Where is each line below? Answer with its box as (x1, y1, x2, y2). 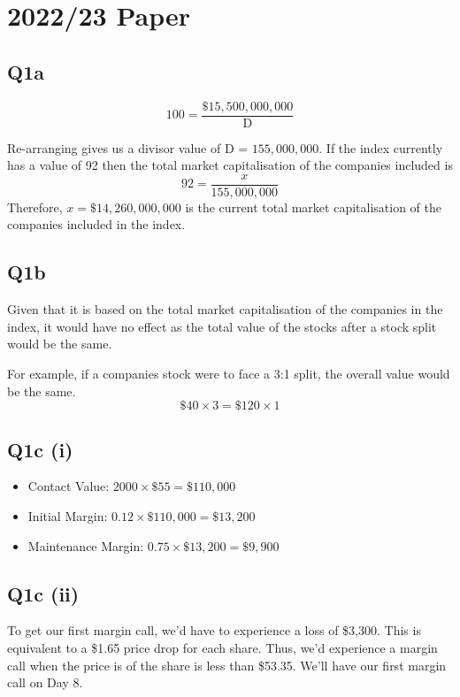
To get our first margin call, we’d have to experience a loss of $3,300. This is (7, 621, 421, 640)
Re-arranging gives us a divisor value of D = (7, 138, 249, 157)
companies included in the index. (7, 215, 186, 234)
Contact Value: (27, 477, 110, 495)
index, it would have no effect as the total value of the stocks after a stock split (7, 317, 437, 335)
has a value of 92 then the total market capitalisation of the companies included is (7, 156, 453, 174)
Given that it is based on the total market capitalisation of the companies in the (7, 300, 443, 318)
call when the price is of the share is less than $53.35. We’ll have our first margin (7, 655, 447, 674)
